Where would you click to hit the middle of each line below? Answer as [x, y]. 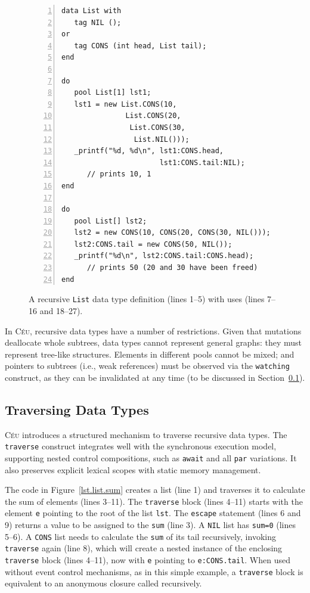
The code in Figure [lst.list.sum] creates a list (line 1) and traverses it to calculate [155, 490]
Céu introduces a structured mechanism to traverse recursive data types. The [146, 434]
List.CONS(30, [157, 127]
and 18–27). [61, 310]
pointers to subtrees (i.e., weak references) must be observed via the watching [147, 366]
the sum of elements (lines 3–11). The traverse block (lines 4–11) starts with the [154, 501]
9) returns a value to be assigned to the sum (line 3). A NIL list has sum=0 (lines [151, 525]
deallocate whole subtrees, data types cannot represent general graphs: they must [154, 342]
